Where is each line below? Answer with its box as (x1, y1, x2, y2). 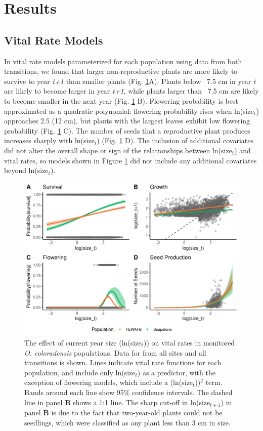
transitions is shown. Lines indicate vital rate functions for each (24, 357, 222, 368)
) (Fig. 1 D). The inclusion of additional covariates (97, 135, 253, 146)
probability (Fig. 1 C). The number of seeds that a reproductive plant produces (4, 125, 250, 136)
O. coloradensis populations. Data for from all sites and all (24, 347, 206, 358)
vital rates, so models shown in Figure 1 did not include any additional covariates (4, 155, 257, 165)
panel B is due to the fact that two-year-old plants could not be (24, 407, 223, 417)
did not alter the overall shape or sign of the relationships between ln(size (4, 145, 232, 155)
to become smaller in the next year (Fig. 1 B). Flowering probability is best (4, 95, 238, 106)
